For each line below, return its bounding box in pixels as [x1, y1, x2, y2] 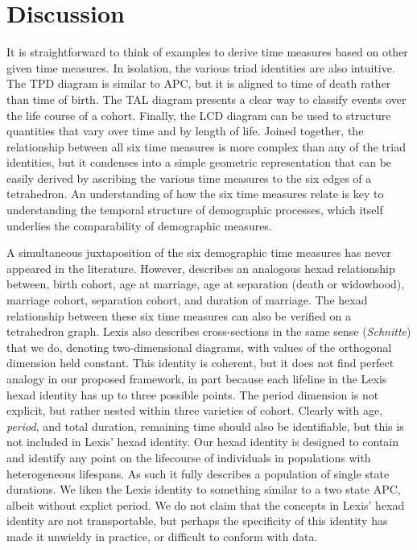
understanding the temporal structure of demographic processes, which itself [6, 201, 383, 218]
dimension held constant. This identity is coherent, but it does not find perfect [6, 354, 394, 371]
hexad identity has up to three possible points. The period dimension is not [6, 386, 379, 403]
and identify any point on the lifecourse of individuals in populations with [6, 449, 371, 465]
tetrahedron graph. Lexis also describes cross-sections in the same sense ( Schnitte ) [6, 323, 411, 340]
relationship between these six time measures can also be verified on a [6, 307, 351, 324]
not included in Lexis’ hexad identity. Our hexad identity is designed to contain [6, 433, 399, 450]
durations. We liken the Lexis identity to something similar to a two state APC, [6, 481, 401, 498]
